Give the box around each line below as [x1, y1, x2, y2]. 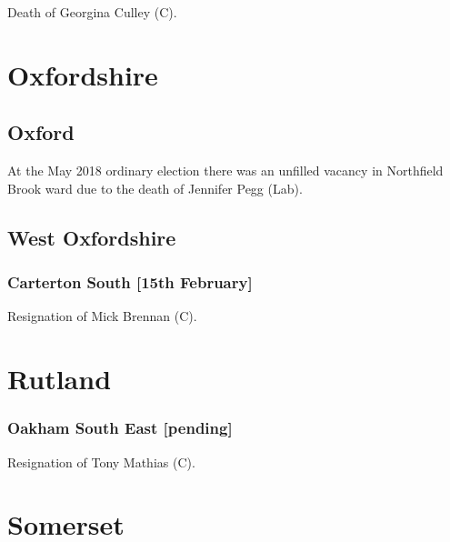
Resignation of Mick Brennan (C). [7, 306, 197, 326]
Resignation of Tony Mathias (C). [7, 452, 195, 471]
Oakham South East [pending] [7, 417, 233, 439]
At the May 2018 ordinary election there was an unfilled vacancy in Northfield [7, 161, 444, 180]
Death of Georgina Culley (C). [7, 3, 177, 21]
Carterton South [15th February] [7, 271, 253, 294]
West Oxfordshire [7, 223, 176, 251]
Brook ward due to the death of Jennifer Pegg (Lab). [7, 178, 303, 197]
